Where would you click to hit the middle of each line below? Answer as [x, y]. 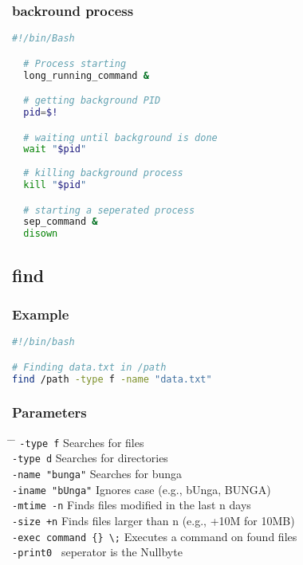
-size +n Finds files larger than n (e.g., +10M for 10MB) [153, 520]
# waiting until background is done [120, 137]
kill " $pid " [55, 185]
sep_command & [61, 222]
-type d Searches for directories [90, 458]
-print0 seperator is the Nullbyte [97, 552]
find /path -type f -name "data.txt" [112, 379]
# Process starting [75, 63]
